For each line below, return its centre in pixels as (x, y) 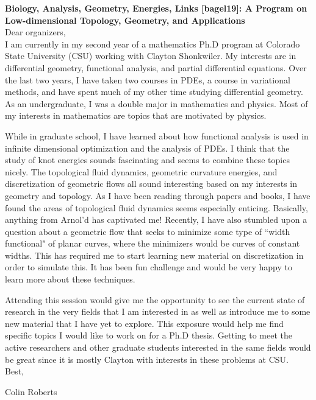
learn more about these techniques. (70, 279)
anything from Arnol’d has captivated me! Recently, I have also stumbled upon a (156, 219)
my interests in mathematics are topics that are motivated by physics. (136, 115)
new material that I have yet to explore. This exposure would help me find (144, 323)
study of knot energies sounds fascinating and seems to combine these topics (147, 160)
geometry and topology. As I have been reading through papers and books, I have (158, 195)
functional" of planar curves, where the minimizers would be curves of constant (153, 243)
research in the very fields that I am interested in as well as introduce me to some (158, 311)
